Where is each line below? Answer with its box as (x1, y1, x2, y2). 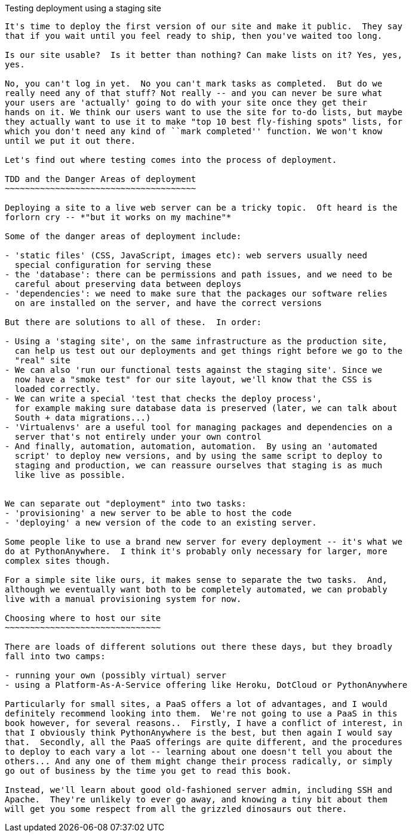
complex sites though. (5, 556, 111, 566)
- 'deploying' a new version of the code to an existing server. (5, 518, 317, 527)
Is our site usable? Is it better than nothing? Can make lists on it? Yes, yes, (5, 50, 402, 60)
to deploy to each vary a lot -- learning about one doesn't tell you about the (5, 747, 393, 756)
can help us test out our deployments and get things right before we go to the (14, 346, 402, 356)
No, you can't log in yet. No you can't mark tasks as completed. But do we (5, 79, 383, 88)
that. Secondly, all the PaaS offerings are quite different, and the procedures (5, 737, 402, 747)
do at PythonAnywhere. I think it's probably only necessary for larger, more (5, 546, 388, 556)
